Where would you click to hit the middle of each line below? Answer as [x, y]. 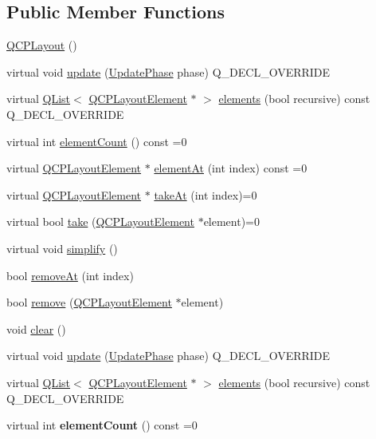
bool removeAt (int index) [70, 275]
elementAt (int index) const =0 [231, 168]
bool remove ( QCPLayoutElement [89, 302]
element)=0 [232, 221]
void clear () [36, 328]
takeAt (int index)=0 [206, 194]
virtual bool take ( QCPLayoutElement [100, 221]
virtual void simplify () [62, 248]
